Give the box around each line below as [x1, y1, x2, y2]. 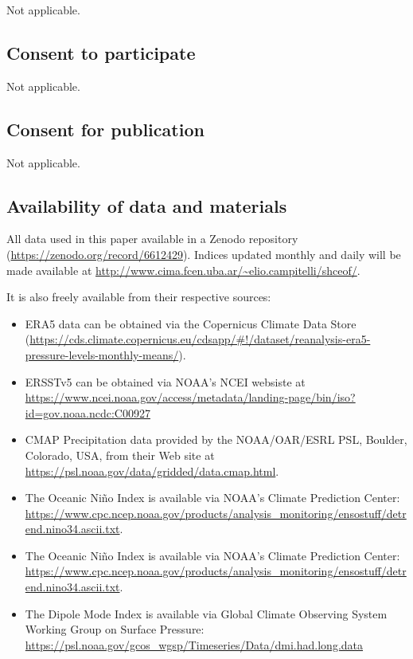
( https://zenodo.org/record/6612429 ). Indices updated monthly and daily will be [6, 245, 401, 262]
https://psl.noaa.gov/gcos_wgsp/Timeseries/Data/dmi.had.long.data [25, 636, 364, 653]
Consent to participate [6, 40, 196, 65]
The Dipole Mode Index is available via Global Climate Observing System [25, 605, 388, 622]
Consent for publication [6, 116, 205, 141]
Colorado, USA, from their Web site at [25, 446, 215, 463]
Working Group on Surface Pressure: [25, 621, 205, 637]
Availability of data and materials [6, 193, 287, 218]
